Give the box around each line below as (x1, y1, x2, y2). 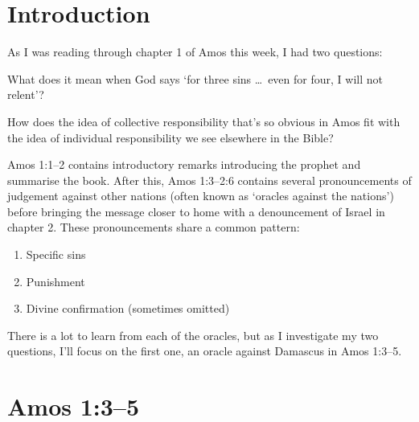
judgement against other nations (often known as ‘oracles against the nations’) (7, 187, 394, 204)
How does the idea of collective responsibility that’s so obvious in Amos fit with (7, 113, 401, 129)
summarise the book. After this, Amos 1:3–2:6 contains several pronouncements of (7, 171, 412, 188)
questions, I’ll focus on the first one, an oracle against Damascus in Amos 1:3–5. (7, 342, 402, 359)
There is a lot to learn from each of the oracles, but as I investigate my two (7, 326, 379, 343)
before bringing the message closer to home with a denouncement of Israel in (7, 203, 385, 219)
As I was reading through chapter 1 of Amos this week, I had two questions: (7, 43, 383, 60)
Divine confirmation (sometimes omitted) (26, 300, 230, 317)
